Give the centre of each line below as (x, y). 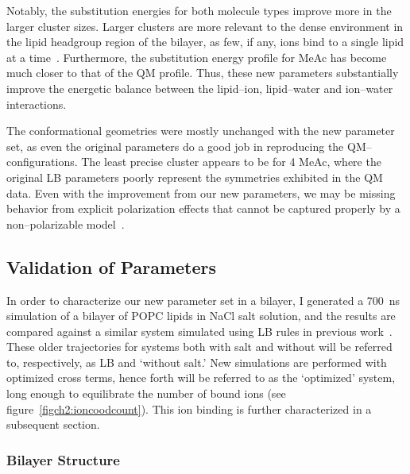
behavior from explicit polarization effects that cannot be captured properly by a (203, 208)
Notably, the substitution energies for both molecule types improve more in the (199, 10)
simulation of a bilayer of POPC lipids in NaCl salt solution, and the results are (201, 316)
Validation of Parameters (112, 266)
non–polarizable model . (66, 224)
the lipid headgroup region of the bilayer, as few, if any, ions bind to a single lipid (205, 42)
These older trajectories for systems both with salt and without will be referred (199, 347)
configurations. (42, 162)
